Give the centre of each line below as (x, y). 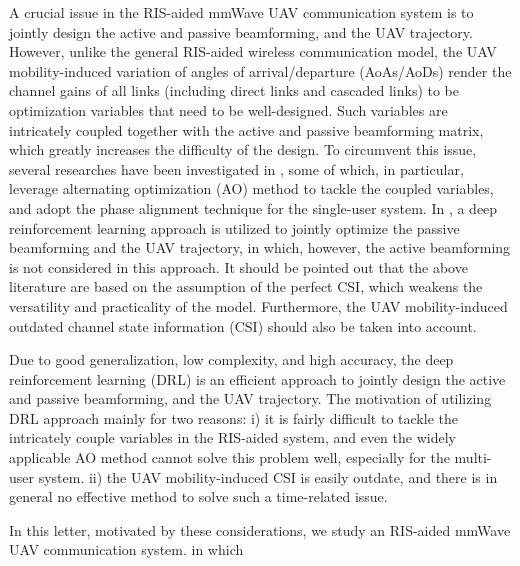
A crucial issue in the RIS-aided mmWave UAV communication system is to (241, 12)
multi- (473, 457)
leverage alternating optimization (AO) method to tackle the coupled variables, (251, 188)
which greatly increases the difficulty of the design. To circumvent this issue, (243, 149)
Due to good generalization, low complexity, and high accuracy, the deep (231, 359)
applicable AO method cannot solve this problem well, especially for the (229, 457)
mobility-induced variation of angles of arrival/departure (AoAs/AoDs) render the (260, 70)
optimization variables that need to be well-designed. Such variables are (228, 109)
